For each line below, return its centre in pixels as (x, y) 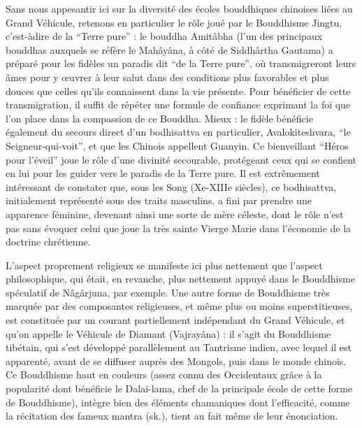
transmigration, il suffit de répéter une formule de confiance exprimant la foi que (178, 105)
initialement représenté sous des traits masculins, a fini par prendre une (159, 200)
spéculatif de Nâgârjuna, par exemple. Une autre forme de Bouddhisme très (168, 292)
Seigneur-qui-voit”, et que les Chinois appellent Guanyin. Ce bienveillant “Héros (177, 145)
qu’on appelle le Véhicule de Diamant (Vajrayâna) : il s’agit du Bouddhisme (168, 333)
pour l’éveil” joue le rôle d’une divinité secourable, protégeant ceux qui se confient (181, 159)
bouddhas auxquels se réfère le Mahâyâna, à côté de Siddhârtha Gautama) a (169, 49)
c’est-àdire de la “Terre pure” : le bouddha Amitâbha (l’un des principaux (164, 36)
